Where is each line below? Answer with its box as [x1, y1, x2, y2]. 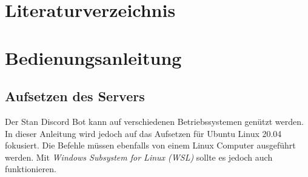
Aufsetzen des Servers [5, 87, 145, 105]
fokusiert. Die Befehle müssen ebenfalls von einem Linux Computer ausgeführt [5, 139, 296, 152]
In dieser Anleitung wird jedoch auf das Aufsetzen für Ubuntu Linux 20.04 [5, 127, 282, 139]
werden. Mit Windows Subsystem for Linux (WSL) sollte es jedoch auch [5, 150, 273, 163]
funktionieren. [5, 162, 56, 175]
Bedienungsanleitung [5, 45, 182, 70]
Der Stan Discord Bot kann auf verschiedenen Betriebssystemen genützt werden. [5, 115, 304, 127]
